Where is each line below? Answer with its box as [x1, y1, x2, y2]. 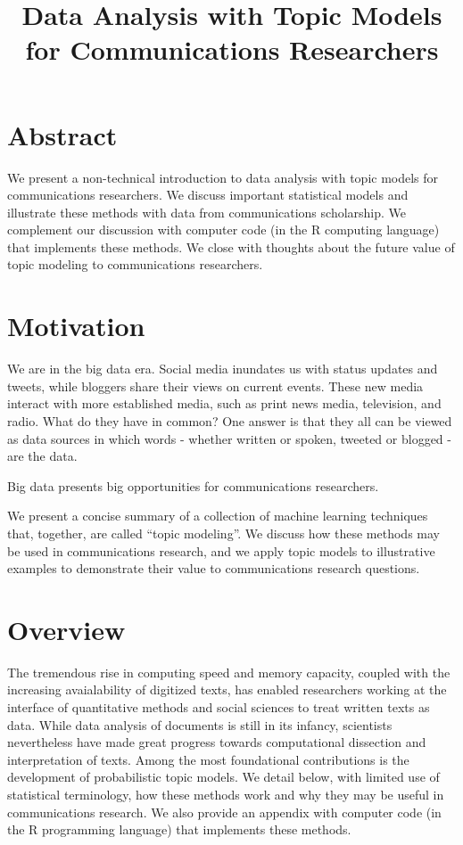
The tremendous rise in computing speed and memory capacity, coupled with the [7, 662, 451, 681]
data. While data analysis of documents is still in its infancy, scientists [7, 715, 393, 734]
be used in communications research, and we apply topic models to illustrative [7, 541, 435, 560]
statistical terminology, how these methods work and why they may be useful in [7, 785, 444, 803]
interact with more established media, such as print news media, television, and [7, 394, 442, 413]
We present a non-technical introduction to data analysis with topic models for [7, 168, 439, 186]
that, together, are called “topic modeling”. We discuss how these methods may [7, 523, 440, 542]
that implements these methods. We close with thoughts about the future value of [7, 237, 455, 256]
